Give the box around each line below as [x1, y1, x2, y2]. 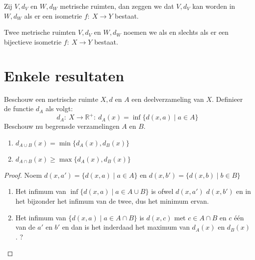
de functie [4, 103, 34, 114]
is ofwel [151, 186, 174, 196]
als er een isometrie [24, 10, 82, 21]
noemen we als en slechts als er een [123, 27, 229, 37]
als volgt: [46, 103, 73, 114]
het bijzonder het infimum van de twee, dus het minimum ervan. [15, 195, 209, 206]
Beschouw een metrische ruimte [4, 94, 99, 104]
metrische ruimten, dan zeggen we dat [60, 1, 174, 11]
